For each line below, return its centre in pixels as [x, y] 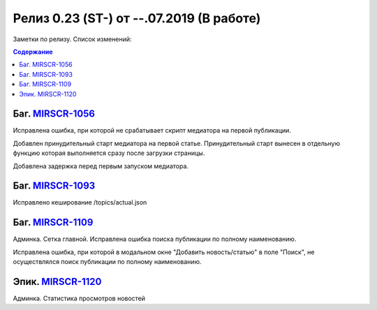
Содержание [33, 52]
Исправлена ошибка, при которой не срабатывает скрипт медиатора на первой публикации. [152, 131]
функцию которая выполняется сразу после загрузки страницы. [109, 153]
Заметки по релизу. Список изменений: [72, 39]
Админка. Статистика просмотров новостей [79, 298]
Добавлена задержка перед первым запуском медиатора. [101, 166]
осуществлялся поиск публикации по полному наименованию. [107, 262]
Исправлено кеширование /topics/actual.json [80, 202]
